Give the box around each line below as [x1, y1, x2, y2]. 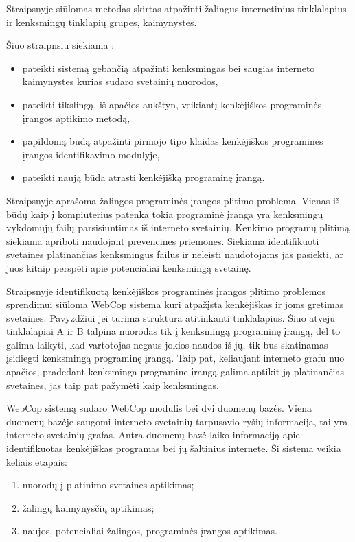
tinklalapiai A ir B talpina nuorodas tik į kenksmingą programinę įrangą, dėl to [6, 324, 341, 338]
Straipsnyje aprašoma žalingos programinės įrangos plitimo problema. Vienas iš [6, 193, 340, 207]
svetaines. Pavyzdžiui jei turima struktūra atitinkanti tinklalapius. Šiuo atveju [6, 310, 336, 325]
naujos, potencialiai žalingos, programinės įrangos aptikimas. [22, 523, 277, 538]
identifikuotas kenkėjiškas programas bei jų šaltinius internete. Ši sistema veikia [6, 441, 341, 456]
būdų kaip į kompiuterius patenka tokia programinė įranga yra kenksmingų [6, 207, 323, 221]
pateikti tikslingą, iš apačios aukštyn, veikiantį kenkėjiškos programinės [22, 97, 322, 111]
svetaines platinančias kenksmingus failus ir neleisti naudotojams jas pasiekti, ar [6, 247, 343, 261]
